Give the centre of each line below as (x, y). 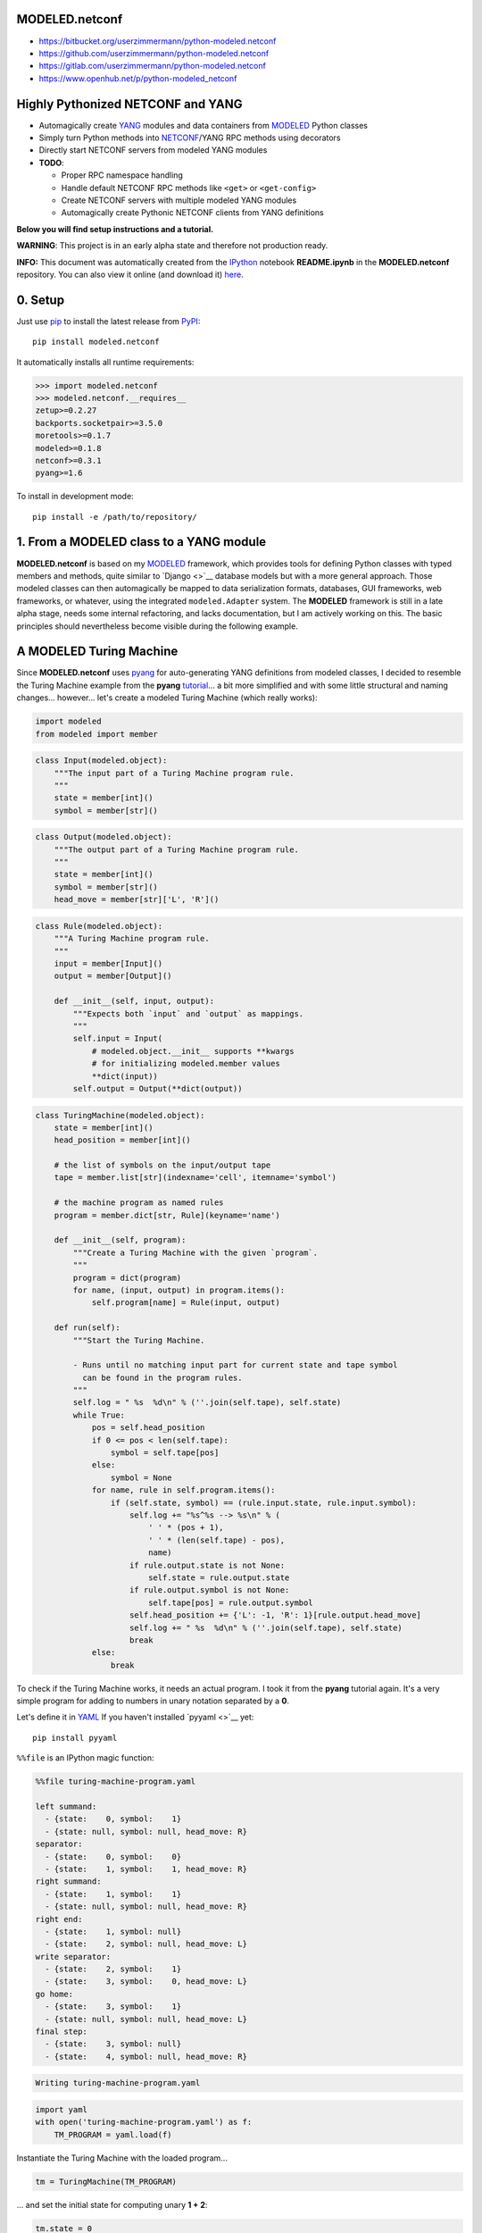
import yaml (62, 2109)
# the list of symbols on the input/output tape (162, 1165)
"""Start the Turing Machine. (139, 1340)
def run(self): (87, 1328)
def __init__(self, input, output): (134, 1001)
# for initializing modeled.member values (186, 1064)
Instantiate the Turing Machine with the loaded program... (122, 2158)
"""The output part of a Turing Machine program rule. (176, 849)
